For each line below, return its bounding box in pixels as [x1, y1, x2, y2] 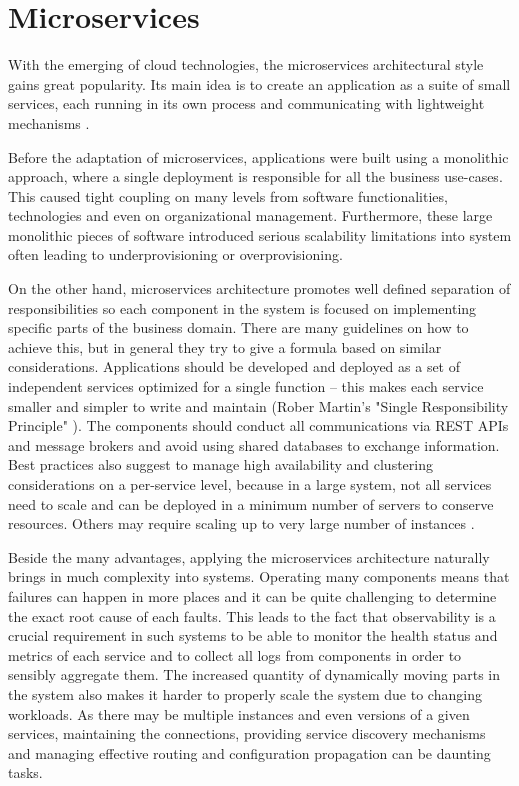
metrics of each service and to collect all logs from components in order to [8, 644, 462, 665]
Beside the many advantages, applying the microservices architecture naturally [8, 546, 490, 567]
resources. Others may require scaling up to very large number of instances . [8, 513, 475, 534]
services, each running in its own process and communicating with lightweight [8, 93, 485, 114]
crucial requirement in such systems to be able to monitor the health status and [8, 625, 498, 646]
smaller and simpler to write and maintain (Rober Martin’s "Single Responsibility [8, 395, 509, 416]
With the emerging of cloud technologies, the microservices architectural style [8, 54, 484, 75]
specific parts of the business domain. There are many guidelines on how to [8, 317, 469, 338]
